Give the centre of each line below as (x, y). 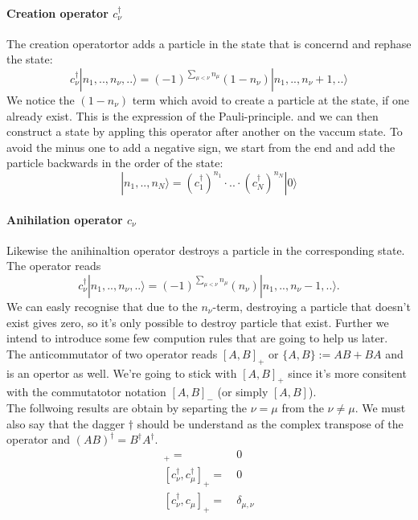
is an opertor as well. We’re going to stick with (122, 373)
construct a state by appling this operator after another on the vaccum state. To (205, 131)
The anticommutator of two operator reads (112, 353)
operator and (39, 439)
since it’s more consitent (347, 373)
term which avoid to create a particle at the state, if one (271, 99)
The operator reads (54, 266)
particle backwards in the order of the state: (115, 163)
